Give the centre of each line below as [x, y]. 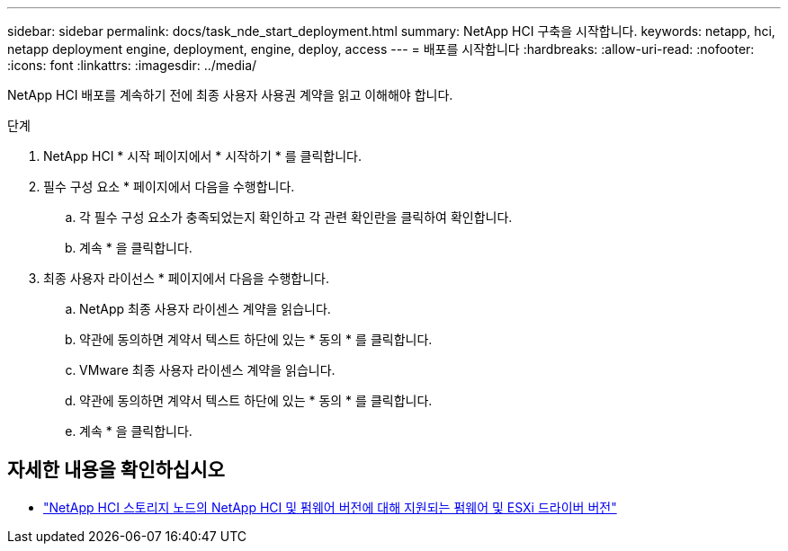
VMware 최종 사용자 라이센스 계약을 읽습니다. [207, 370]
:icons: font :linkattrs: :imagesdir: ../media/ [132, 65]
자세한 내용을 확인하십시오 [116, 470]
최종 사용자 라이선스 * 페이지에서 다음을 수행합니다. [187, 278]
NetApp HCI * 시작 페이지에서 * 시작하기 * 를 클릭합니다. [202, 156]
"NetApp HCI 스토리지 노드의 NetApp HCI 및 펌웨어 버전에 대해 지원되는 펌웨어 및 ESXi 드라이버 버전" [330, 507]
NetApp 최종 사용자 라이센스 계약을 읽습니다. [205, 309]
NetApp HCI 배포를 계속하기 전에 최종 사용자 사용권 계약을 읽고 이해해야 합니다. [230, 95]
